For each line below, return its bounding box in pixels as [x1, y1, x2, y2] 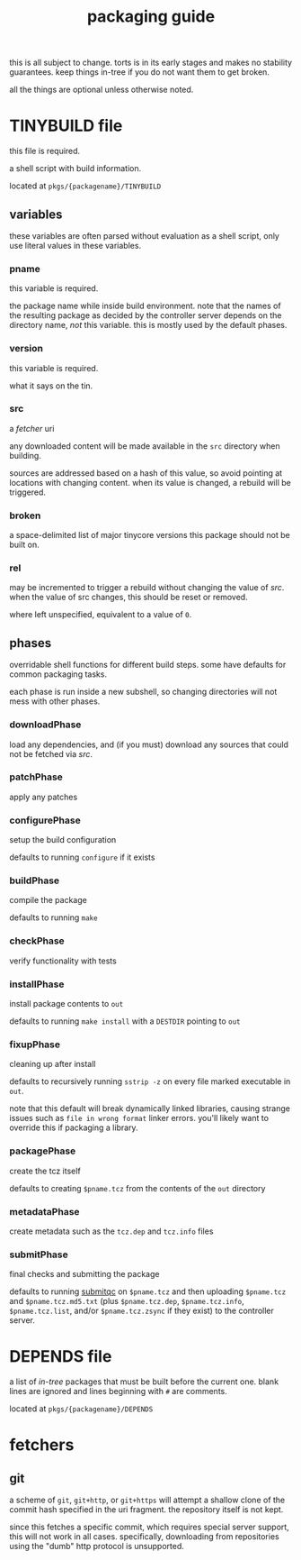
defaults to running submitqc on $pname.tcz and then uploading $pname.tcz [9, 1286, 287, 1297]
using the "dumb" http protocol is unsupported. [9, 1541, 184, 1552]
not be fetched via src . [9, 748, 93, 759]
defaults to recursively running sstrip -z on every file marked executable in [9, 1076, 291, 1087]
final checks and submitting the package [9, 1269, 160, 1280]
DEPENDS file [9, 1346, 112, 1367]
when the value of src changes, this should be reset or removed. [9, 592, 249, 603]
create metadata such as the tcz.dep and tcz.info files [9, 1226, 214, 1236]
